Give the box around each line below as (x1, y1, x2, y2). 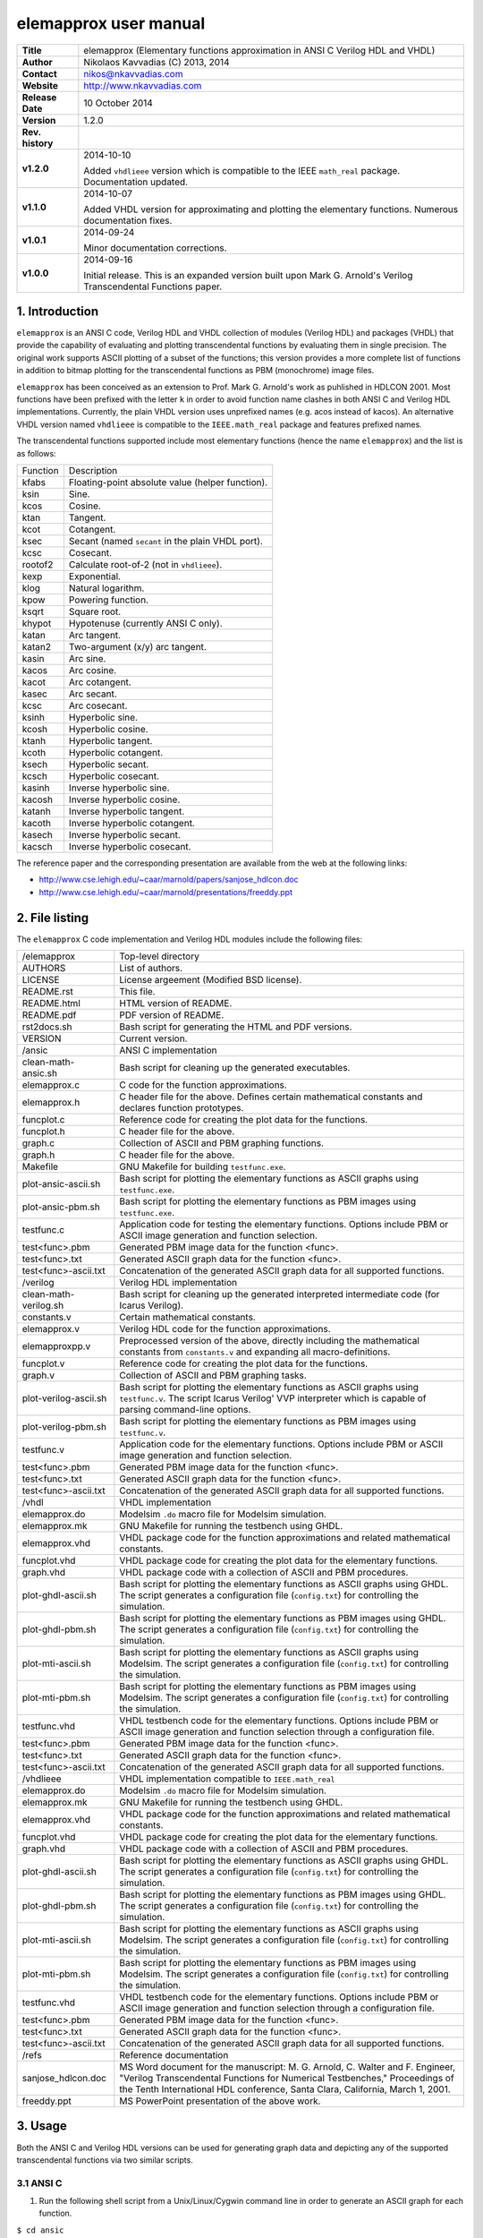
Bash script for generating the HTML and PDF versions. (119, 1021, 352, 1033)
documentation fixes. (83, 214, 173, 226)
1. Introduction (16, 303, 98, 319)
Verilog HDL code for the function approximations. (119, 1323, 331, 1336)
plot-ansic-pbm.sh (21, 1200, 100, 1213)
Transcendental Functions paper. (83, 280, 223, 293)
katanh (21, 805, 51, 817)
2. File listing (16, 910, 89, 926)
